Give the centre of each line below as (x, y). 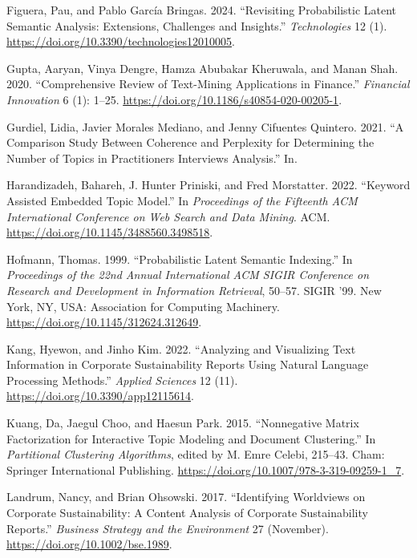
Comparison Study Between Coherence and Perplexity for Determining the (190, 142)
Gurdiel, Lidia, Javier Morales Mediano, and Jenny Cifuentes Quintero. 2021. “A (205, 126)
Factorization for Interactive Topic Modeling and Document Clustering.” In (191, 438)
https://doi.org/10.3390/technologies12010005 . (121, 41)
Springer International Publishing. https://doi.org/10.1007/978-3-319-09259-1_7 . (206, 469)
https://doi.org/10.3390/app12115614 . (100, 396)
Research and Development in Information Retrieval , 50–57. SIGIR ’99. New (194, 290)
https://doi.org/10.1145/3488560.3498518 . (110, 232)
